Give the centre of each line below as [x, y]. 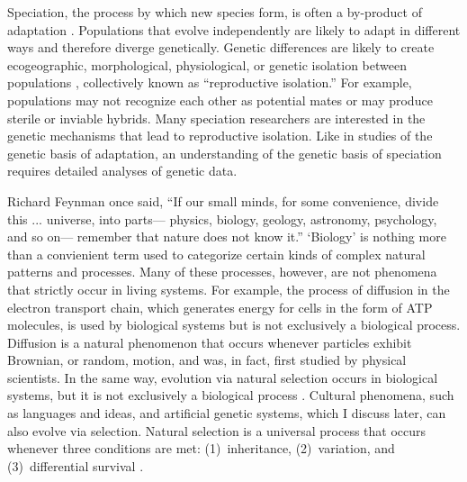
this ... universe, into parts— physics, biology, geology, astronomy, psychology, [222, 218]
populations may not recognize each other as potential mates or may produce [220, 100]
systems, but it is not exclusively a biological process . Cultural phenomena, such [231, 395]
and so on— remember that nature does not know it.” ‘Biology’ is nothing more [227, 236]
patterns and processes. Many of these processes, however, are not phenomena [222, 272]
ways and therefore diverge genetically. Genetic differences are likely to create [221, 47]
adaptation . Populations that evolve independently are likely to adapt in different [234, 29]
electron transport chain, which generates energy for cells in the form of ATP [220, 307]
